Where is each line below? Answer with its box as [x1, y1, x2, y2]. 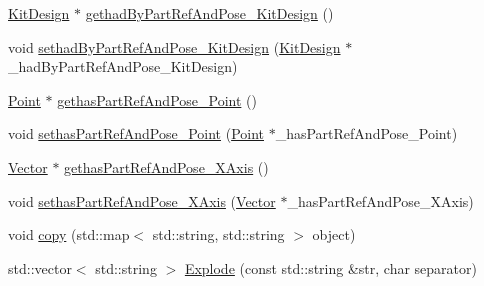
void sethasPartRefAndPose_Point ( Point [8, 123, 264, 144]
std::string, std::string [152, 224, 285, 245]
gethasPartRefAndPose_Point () [57, 89, 257, 110]
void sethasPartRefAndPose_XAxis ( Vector [8, 190, 276, 211]
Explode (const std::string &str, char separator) [184, 257, 477, 278]
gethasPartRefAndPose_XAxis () [64, 156, 269, 177]
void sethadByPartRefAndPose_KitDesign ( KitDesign [8, 36, 341, 57]
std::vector [8, 257, 72, 278]
